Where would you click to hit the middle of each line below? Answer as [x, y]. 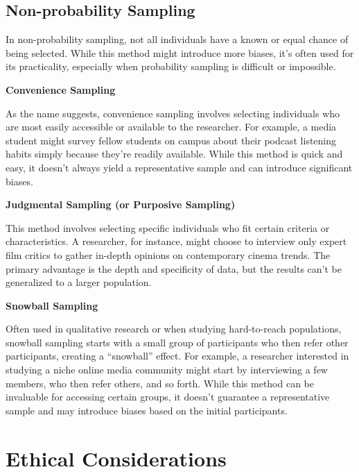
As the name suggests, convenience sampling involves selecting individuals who [173, 113]
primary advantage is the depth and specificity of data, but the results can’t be [174, 268]
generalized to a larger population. [79, 282]
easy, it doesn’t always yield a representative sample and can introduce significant [179, 167]
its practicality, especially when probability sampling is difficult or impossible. [171, 66]
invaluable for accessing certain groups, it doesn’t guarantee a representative [168, 397]
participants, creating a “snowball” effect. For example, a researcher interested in [177, 356]
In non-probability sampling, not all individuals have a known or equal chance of [177, 39]
